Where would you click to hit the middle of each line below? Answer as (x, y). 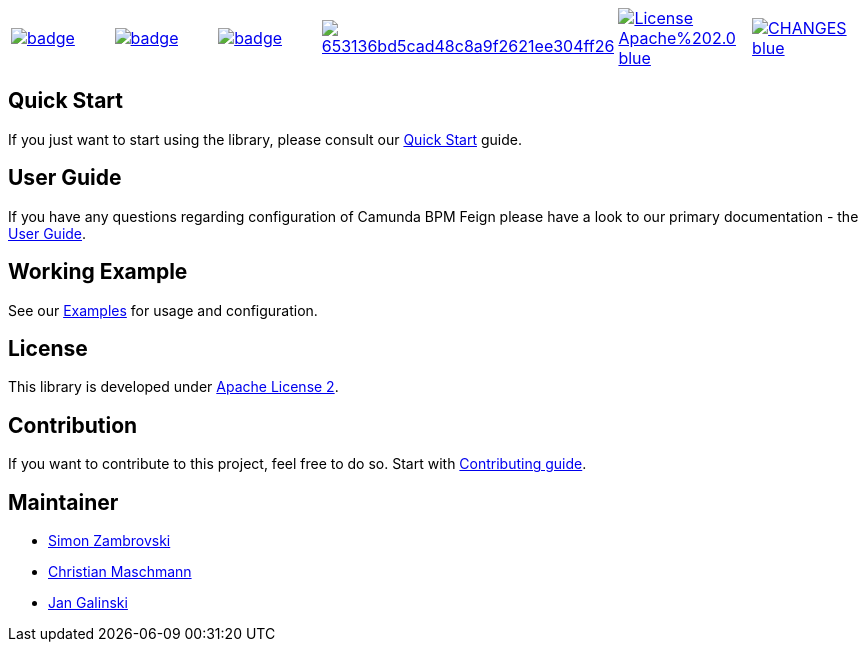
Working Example (98, 272)
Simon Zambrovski (109, 541)
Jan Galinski (88, 603)
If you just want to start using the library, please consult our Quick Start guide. (265, 139)
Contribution (73, 425)
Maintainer (63, 502)
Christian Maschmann (120, 572)
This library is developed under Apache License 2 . (173, 387)
